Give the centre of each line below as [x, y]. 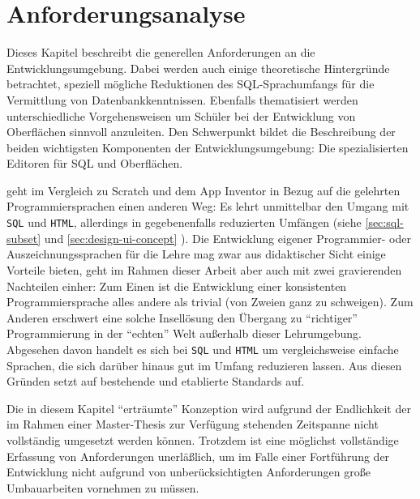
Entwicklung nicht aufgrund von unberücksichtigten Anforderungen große [189, 472]
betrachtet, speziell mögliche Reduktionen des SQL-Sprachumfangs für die [191, 84]
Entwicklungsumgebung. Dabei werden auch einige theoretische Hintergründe [198, 68]
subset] [24, 238]
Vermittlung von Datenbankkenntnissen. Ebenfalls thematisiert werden [182, 99]
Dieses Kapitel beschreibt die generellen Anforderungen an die [161, 52]
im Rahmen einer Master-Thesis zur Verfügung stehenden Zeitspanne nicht [193, 424]
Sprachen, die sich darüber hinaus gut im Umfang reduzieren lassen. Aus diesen [204, 365]
